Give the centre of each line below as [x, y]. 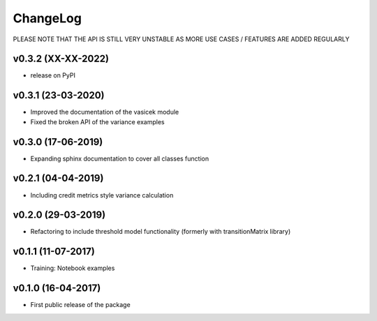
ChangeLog [47, 18]
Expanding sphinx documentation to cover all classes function [120, 158]
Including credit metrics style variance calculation [102, 195]
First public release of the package [80, 305]
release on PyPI [53, 75]
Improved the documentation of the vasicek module [105, 112]
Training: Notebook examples [73, 268]
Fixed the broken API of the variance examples [97, 121]
